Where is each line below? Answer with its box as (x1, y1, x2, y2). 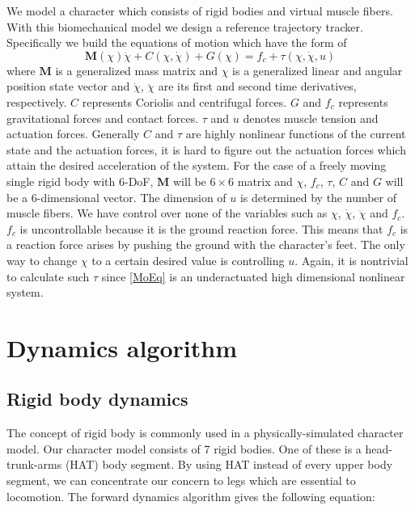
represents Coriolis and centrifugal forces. (82, 93, 287, 110)
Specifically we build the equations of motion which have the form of (6, 34, 347, 51)
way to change (6, 251, 78, 268)
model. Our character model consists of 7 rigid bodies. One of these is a (6, 440, 362, 457)
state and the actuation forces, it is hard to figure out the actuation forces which (6, 141, 406, 158)
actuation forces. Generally (6, 125, 140, 142)
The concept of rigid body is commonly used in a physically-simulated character (6, 424, 404, 441)
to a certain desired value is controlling (91, 251, 285, 268)
